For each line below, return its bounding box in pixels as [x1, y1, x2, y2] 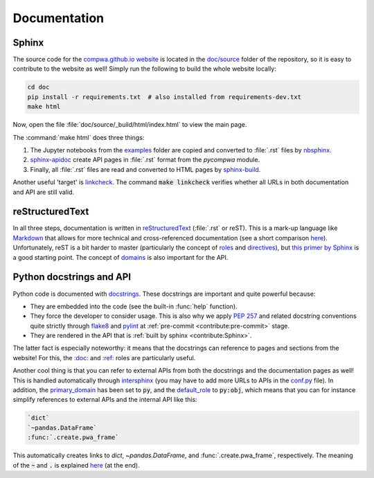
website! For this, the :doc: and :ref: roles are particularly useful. [12, 353, 196, 362]
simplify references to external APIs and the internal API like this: [12, 396, 197, 404]
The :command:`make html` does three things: [12, 133, 145, 141]
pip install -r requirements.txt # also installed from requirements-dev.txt [27, 93, 301, 100]
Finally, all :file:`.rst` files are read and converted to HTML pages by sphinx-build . [30, 165, 261, 173]
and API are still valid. [12, 188, 75, 196]
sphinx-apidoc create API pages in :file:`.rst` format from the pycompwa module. [30, 156, 260, 164]
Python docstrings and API [12, 271, 132, 283]
